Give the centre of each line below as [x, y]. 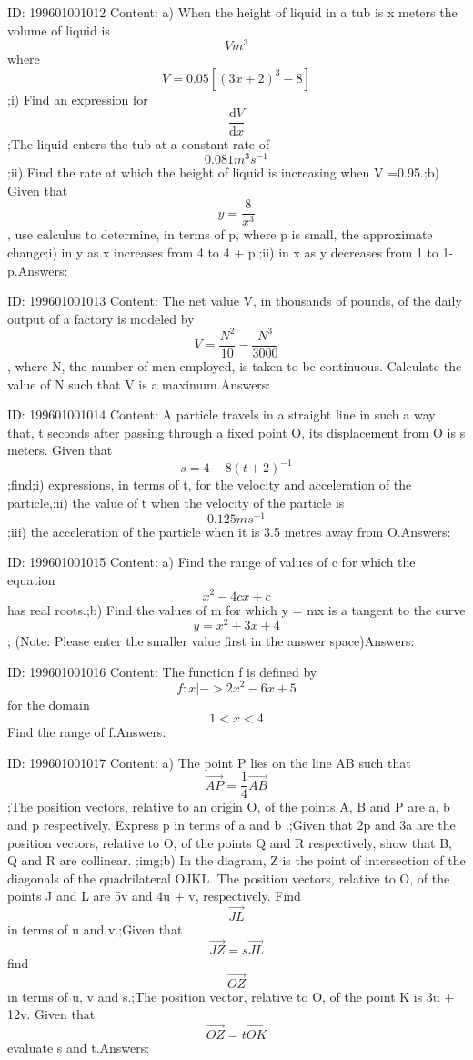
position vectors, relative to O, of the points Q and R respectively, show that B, [230, 842]
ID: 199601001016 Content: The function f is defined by [162, 671]
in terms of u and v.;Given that [95, 929]
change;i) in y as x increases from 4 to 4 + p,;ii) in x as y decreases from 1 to [223, 252]
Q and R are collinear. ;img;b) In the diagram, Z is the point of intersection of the [236, 860]
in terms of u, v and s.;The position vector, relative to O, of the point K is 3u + [231, 996]
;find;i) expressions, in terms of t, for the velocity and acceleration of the [210, 485]
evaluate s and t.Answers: [79, 1048]
